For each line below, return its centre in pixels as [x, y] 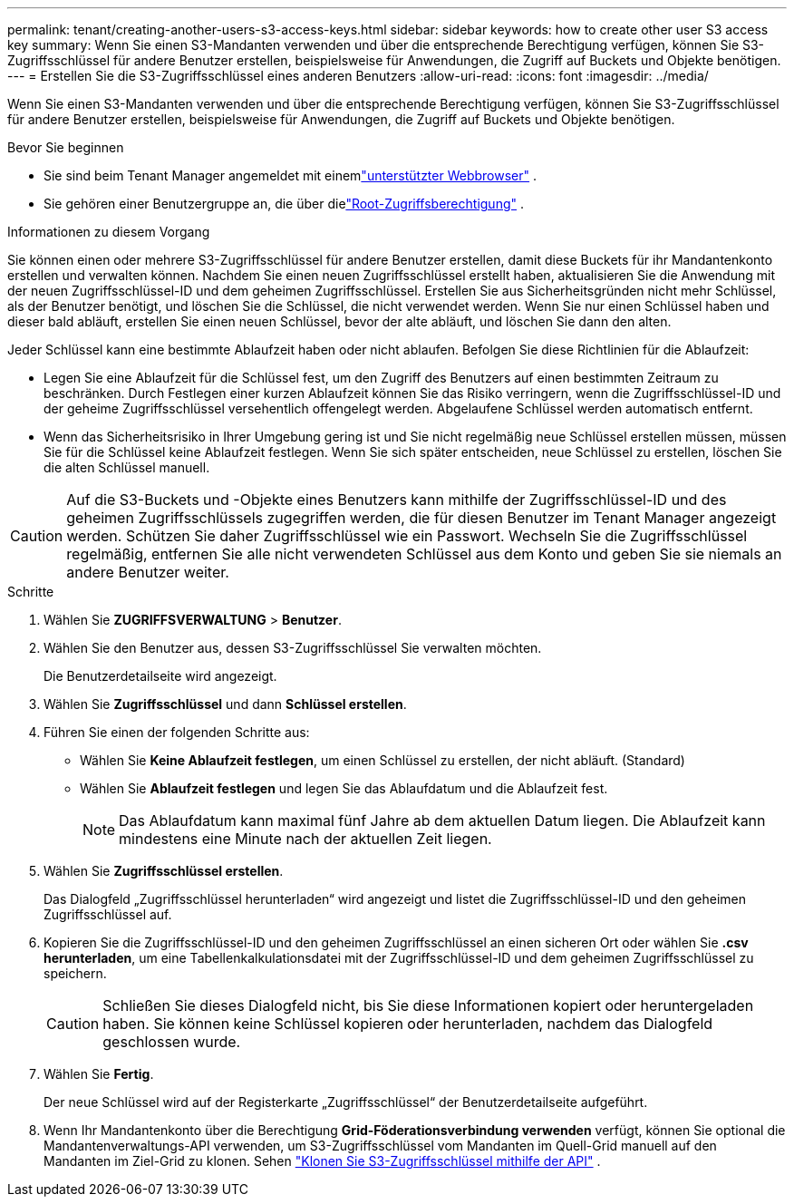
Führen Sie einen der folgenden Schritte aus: [177, 732]
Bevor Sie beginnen [66, 147]
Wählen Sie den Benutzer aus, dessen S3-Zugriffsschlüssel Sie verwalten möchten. [293, 648]
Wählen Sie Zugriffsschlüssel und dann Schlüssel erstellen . [225, 704]
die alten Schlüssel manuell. [127, 467]
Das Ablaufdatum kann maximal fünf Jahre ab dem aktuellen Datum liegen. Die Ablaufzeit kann [442, 820]
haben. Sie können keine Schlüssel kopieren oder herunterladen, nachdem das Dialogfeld [408, 1024]
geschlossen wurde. [172, 1042]
